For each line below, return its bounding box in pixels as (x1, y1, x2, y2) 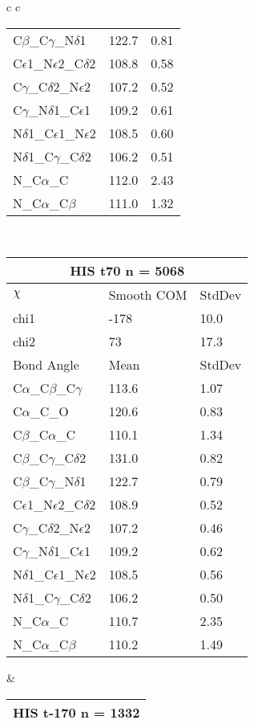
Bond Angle (13, 355, 79, 374)
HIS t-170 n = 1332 (13, 702, 140, 722)
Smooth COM (108, 285, 187, 305)
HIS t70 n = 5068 (70, 261, 185, 280)
